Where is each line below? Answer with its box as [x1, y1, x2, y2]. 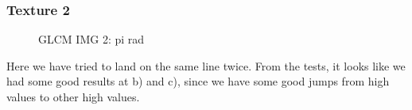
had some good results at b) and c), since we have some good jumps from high [6, 73, 390, 89]
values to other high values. [6, 89, 140, 104]
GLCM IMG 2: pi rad [38, 31, 145, 47]
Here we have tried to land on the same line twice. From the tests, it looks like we [6, 57, 406, 74]
